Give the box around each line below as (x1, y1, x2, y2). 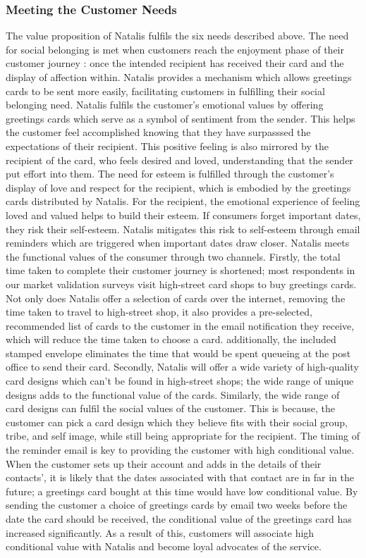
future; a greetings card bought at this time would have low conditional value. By (6, 483, 358, 498)
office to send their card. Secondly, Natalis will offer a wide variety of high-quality (6, 359, 359, 374)
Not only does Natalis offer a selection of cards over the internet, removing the (6, 290, 346, 305)
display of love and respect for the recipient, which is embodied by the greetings (6, 180, 351, 194)
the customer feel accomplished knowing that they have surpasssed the (6, 125, 311, 139)
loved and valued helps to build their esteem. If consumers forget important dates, (6, 207, 361, 222)
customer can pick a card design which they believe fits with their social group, (6, 414, 348, 429)
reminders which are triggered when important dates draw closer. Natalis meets (6, 235, 350, 250)
